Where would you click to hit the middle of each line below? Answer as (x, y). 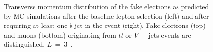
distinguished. (25, 44)
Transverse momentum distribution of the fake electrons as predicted (106, 6)
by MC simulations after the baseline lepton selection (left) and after (106, 16)
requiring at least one (36, 25)
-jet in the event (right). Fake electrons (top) (139, 25)
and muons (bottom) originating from (60, 34)
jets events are (170, 34)
